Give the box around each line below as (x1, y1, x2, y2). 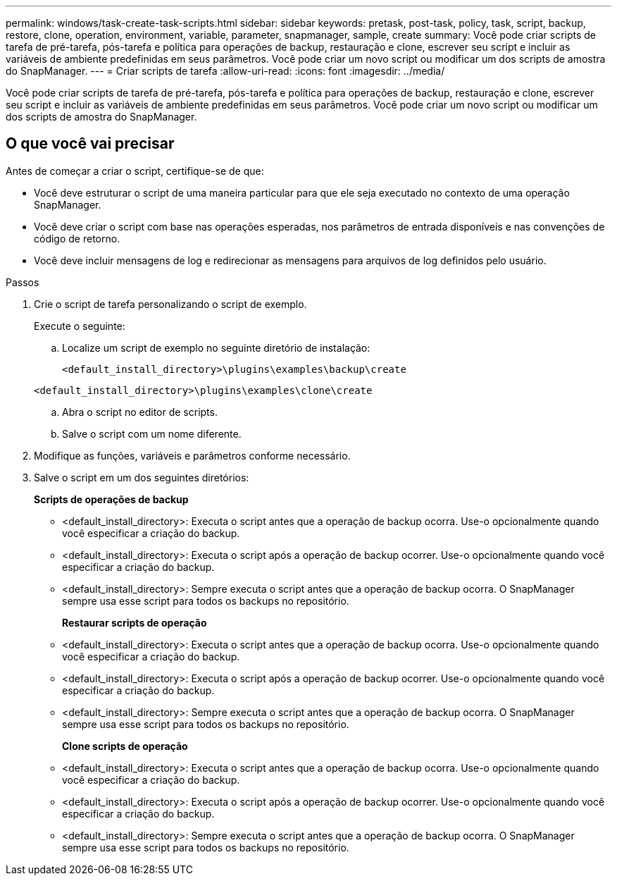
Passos (6, 276, 39, 288)
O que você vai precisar (6, 135, 175, 153)
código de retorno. (34, 232, 120, 245)
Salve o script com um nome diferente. (62, 427, 242, 440)
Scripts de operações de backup (34, 493, 189, 505)
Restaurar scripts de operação (62, 616, 207, 629)
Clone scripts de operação (62, 739, 188, 752)
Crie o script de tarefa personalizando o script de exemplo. (34, 297, 307, 310)
